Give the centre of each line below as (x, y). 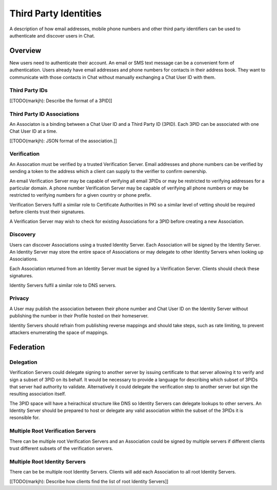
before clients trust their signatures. (47, 212)
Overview (25, 51)
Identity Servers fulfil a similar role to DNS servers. (63, 285)
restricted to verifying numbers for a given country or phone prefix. (80, 195)
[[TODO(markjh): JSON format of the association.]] (63, 141)
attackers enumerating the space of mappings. (59, 332)
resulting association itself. (38, 394)
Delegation (24, 362)
